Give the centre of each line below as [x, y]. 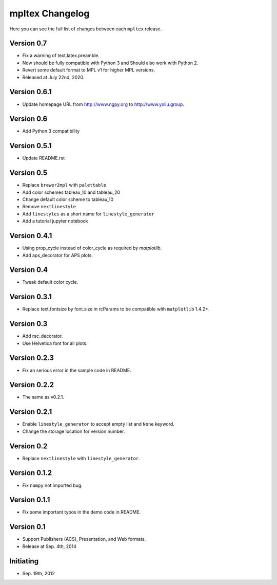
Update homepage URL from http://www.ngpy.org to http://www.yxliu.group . [103, 104]
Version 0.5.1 [31, 146]
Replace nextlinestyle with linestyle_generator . [81, 458]
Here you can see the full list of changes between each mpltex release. [86, 29]
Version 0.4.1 [31, 236]
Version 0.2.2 [32, 385]
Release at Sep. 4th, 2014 [50, 546]
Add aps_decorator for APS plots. [58, 255]
